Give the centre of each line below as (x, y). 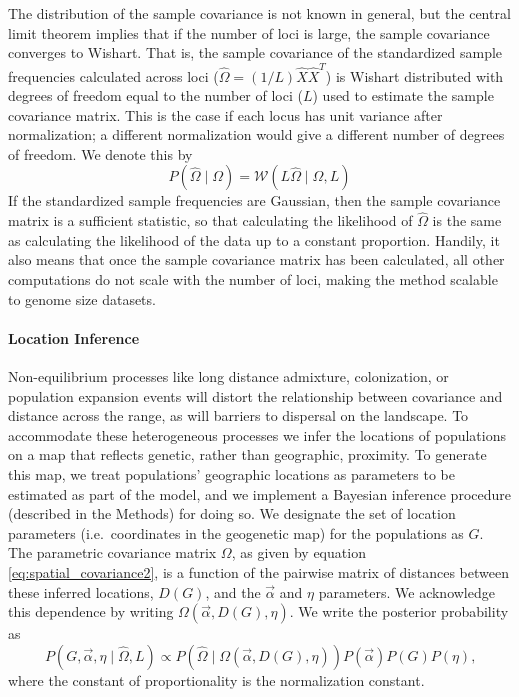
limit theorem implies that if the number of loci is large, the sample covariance (249, 32)
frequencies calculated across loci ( (113, 75)
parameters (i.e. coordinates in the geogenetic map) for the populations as (236, 532)
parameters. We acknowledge (406, 591)
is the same (467, 220)
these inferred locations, (81, 591)
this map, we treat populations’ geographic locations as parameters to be (231, 474)
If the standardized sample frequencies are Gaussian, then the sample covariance (254, 200)
